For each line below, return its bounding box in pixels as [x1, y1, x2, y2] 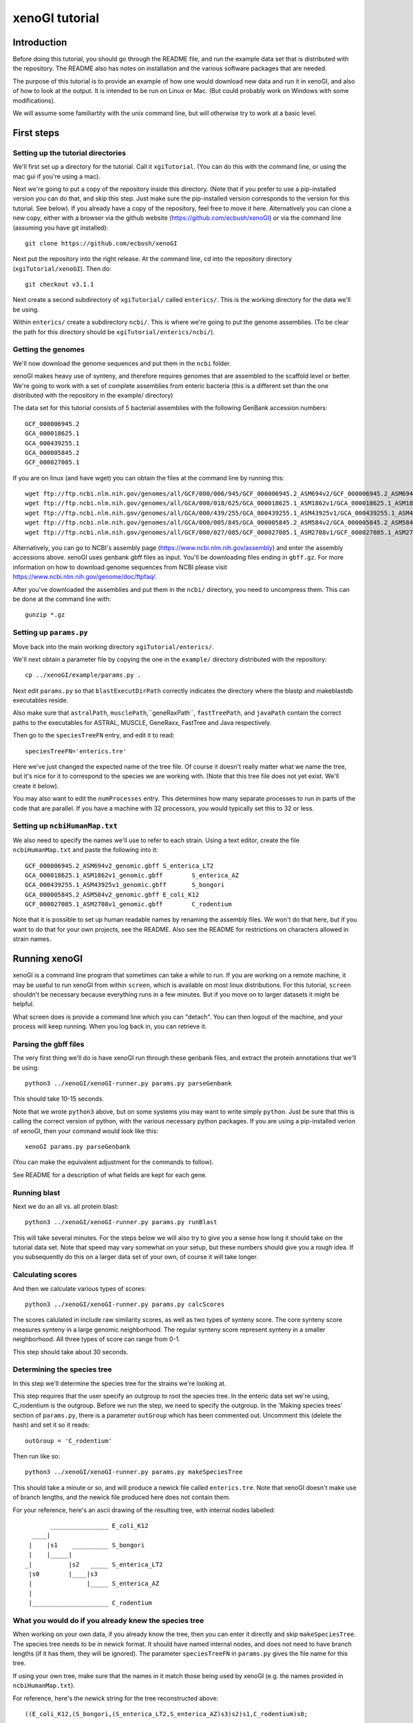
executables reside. [12, 696, 69, 704]
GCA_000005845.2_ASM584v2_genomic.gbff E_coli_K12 [25, 890, 200, 899]
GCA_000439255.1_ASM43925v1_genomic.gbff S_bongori [25, 881, 225, 889]
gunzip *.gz [25, 611, 65, 619]
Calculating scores [12, 1270, 77, 1280]
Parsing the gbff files [12, 1039, 85, 1049]
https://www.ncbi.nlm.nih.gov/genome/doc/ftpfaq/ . [12, 573, 158, 581]
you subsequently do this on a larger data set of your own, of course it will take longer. [12, 1253, 258, 1261]
